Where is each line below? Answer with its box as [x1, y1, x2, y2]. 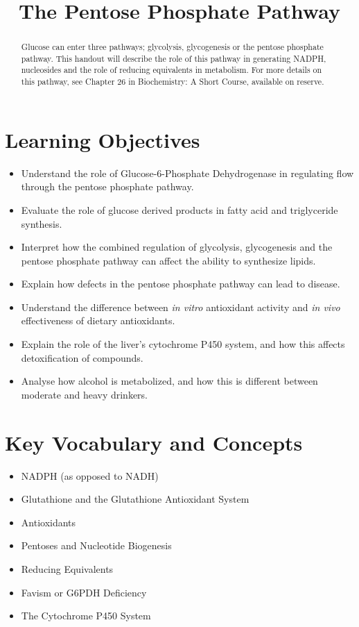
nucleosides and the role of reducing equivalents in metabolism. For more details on [21, 64, 322, 76]
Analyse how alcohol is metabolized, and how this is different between [21, 374, 318, 388]
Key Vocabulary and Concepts [5, 428, 303, 456]
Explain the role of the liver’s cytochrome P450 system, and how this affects [21, 337, 345, 351]
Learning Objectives [5, 125, 200, 153]
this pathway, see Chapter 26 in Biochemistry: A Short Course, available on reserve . [21, 76, 324, 87]
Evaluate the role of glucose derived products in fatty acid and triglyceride [21, 202, 338, 217]
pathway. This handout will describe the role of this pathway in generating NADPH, [21, 52, 326, 64]
